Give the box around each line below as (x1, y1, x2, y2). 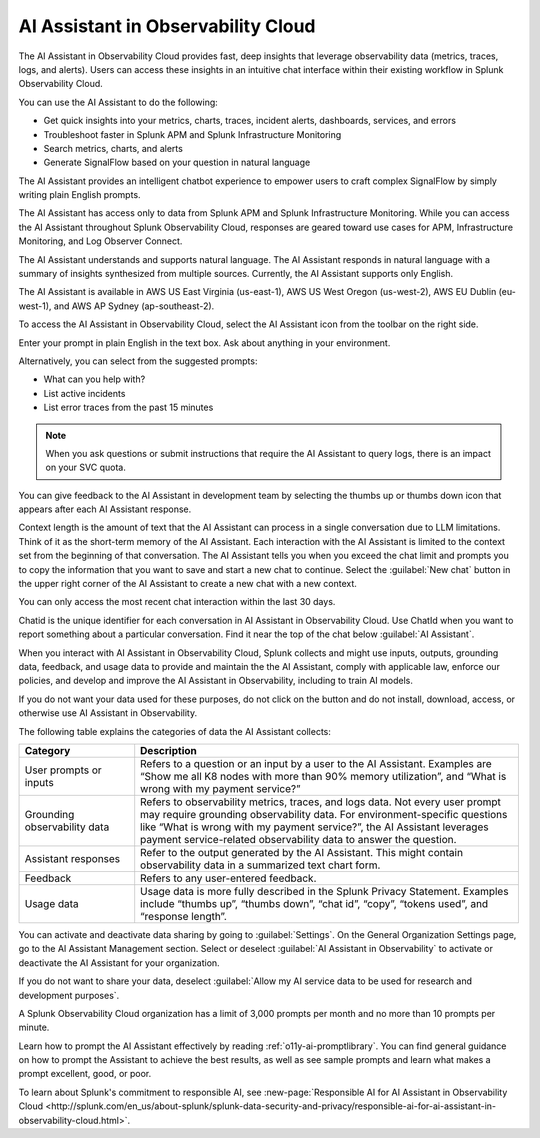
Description (140, 743, 197, 757)
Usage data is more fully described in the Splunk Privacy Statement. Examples (140, 884, 509, 898)
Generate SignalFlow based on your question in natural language (43, 156, 311, 169)
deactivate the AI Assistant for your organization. (18, 956, 220, 969)
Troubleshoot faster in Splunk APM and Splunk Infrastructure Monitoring (43, 128, 342, 140)
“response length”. (140, 909, 227, 923)
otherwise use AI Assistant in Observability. (18, 707, 198, 719)
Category (24, 743, 71, 757)
